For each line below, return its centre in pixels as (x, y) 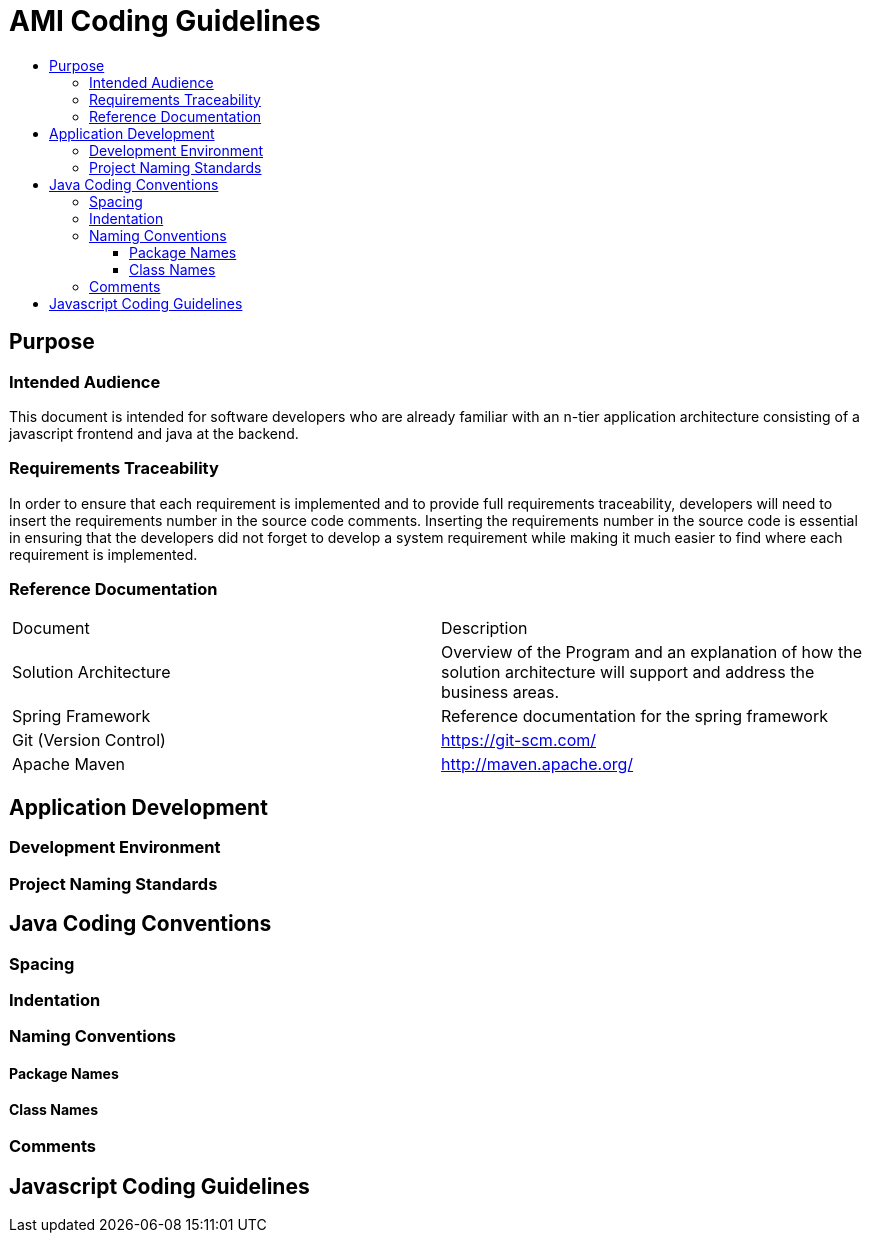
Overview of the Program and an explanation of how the (651, 652)
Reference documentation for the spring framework (635, 716)
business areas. (500, 692)
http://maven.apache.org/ (537, 764)
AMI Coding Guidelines (165, 21)
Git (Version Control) (89, 740)
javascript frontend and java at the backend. (154, 433)
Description (484, 628)
